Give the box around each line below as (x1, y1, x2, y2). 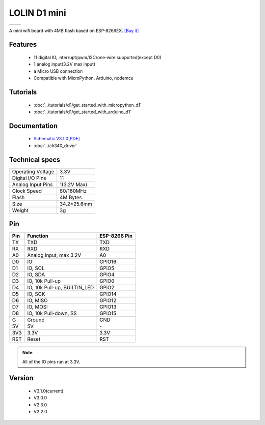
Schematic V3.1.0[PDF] (33, 136, 80, 142)
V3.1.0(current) (33, 388, 64, 394)
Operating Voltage (12, 168, 54, 175)
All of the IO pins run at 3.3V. (22, 359, 80, 364)
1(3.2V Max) (59, 181, 88, 188)
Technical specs (9, 155, 61, 164)
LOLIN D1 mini (9, 7, 66, 18)
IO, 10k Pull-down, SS (27, 310, 77, 317)
